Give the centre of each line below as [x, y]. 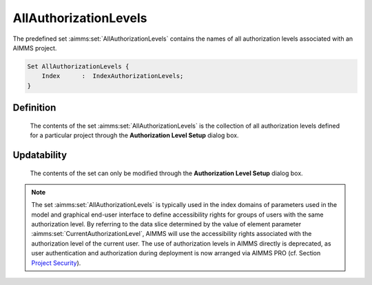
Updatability [40, 155]
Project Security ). [56, 263]
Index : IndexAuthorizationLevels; [113, 76]
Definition [34, 108]
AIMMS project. [35, 48]
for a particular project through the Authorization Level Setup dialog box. [134, 135]
